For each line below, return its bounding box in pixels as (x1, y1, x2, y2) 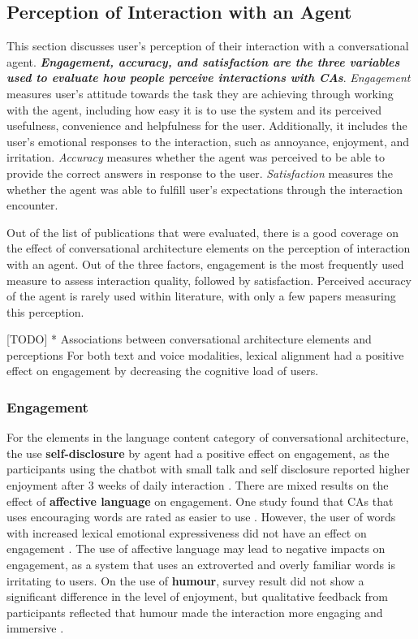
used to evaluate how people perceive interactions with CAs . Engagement (6, 69, 411, 86)
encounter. (6, 196, 58, 214)
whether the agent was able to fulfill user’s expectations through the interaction (6, 180, 403, 197)
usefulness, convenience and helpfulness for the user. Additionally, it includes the (6, 117, 407, 134)
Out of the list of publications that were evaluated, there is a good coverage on (6, 223, 399, 240)
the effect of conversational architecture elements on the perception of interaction (6, 240, 411, 257)
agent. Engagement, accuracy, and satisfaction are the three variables (6, 53, 400, 70)
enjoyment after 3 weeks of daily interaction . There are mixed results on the (6, 477, 389, 494)
